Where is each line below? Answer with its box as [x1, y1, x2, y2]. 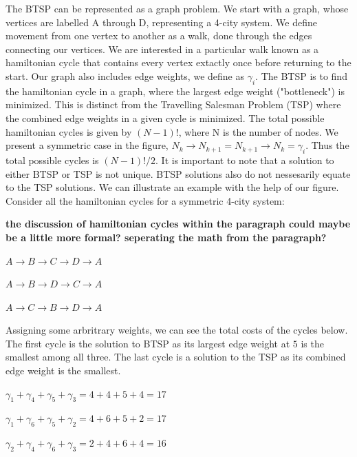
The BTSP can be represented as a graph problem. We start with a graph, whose [6, 1, 349, 15]
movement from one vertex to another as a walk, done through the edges [6, 28, 312, 43]
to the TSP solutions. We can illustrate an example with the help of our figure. [6, 180, 339, 194]
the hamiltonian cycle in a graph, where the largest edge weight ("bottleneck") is [6, 83, 345, 98]
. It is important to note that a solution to [155, 152, 334, 167]
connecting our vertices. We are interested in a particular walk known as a [6, 41, 319, 56]
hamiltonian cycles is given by [6, 124, 132, 139]
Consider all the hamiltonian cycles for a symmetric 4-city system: [6, 193, 285, 207]
